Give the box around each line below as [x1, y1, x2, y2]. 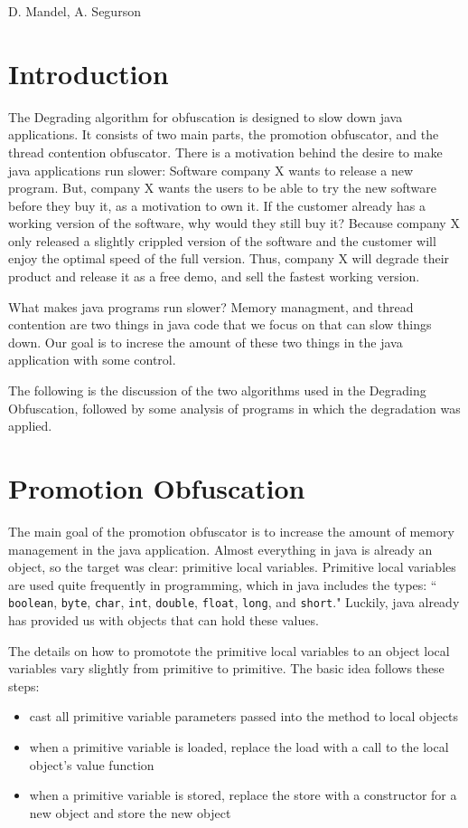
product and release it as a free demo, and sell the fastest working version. [8, 267, 420, 286]
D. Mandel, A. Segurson [8, 2, 141, 20]
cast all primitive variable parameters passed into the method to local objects [29, 707, 458, 726]
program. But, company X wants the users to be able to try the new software [8, 178, 436, 197]
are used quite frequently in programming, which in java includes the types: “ [8, 575, 437, 594]
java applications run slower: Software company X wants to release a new [8, 160, 414, 179]
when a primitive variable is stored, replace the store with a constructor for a [29, 785, 457, 804]
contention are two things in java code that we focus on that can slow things [8, 315, 432, 334]
